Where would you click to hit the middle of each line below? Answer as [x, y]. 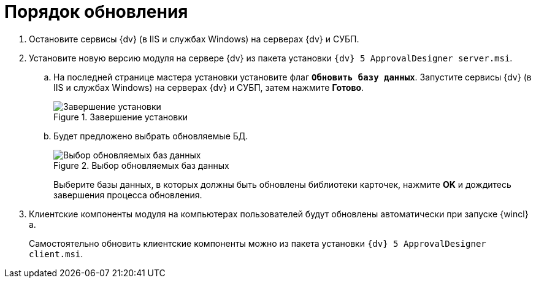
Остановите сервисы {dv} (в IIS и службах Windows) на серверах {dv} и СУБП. [194, 39]
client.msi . [56, 254]
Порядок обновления [96, 12]
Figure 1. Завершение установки [121, 117]
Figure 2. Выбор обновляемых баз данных [141, 165]
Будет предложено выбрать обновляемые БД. [151, 136]
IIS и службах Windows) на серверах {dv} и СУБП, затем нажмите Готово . [209, 87]
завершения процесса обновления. [128, 195]
